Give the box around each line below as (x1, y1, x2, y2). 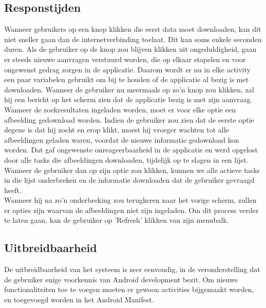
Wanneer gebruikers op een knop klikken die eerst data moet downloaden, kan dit (4, 24, 261, 34)
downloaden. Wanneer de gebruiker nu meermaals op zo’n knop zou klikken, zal (4, 84, 254, 94)
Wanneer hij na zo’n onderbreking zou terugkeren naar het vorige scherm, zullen (4, 195, 257, 205)
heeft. (4, 184, 22, 195)
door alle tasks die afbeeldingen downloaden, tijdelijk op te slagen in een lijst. (4, 154, 249, 165)
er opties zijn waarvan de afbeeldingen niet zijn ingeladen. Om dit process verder (4, 204, 259, 215)
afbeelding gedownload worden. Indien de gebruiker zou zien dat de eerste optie (4, 114, 254, 125)
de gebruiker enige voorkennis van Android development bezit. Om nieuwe (4, 274, 238, 284)
